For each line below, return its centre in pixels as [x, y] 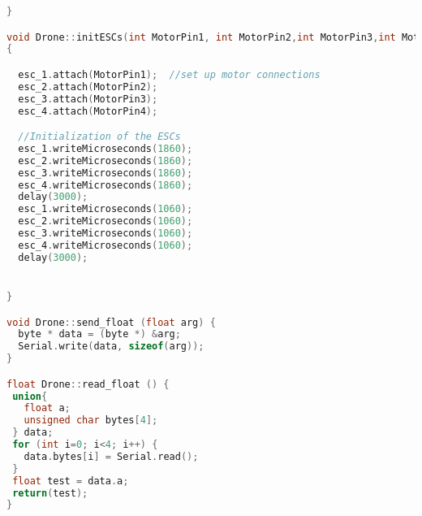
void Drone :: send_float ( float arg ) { [111, 322]
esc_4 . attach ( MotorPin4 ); [88, 111]
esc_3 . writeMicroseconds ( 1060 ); [105, 234]
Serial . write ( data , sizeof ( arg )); [111, 347]
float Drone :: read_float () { [88, 384]
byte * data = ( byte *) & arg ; [99, 334]
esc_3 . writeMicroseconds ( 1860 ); [105, 173]
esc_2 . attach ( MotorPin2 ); [88, 87]
